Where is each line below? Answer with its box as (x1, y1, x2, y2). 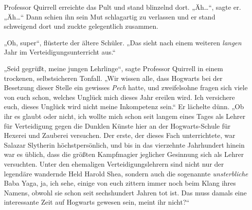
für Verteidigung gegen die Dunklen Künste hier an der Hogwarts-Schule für (4, 120, 231, 131)
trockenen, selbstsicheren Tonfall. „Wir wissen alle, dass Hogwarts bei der (4, 73, 223, 83)
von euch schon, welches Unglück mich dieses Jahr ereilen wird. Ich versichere (4, 92, 235, 102)
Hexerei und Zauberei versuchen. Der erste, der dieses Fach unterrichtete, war (4, 130, 235, 140)
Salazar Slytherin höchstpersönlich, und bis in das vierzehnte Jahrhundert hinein (4, 139, 245, 150)
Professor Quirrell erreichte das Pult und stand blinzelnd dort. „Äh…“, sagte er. (4, 2, 241, 12)
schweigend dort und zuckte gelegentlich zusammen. (4, 21, 159, 31)
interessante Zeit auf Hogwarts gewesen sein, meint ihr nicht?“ (4, 197, 190, 207)
